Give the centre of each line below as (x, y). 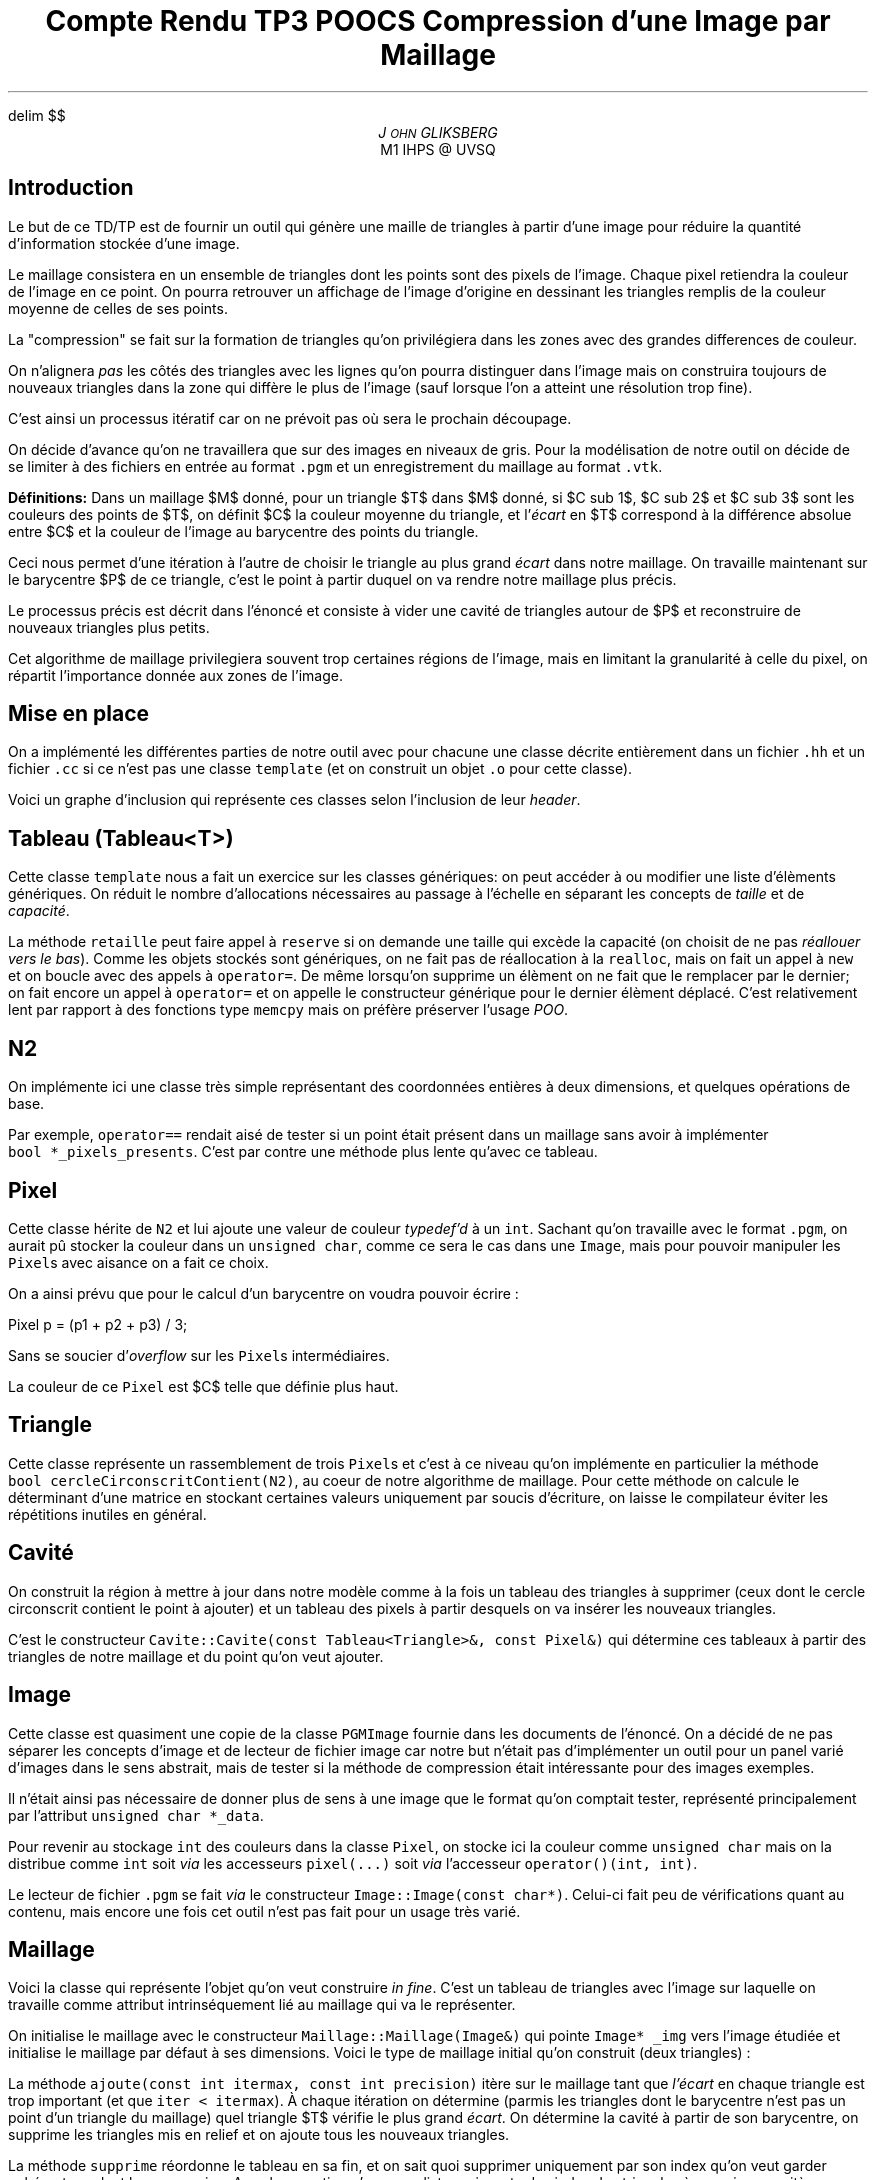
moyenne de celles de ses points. (118, 308)
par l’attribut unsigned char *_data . (136, 1815)
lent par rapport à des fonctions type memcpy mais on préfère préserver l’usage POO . (288, 1010)
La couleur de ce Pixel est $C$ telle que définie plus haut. (203, 1386)
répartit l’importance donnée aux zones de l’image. (175, 675)
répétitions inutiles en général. (107, 1514)
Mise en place (79, 714)
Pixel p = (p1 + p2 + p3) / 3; (98, 1324)
